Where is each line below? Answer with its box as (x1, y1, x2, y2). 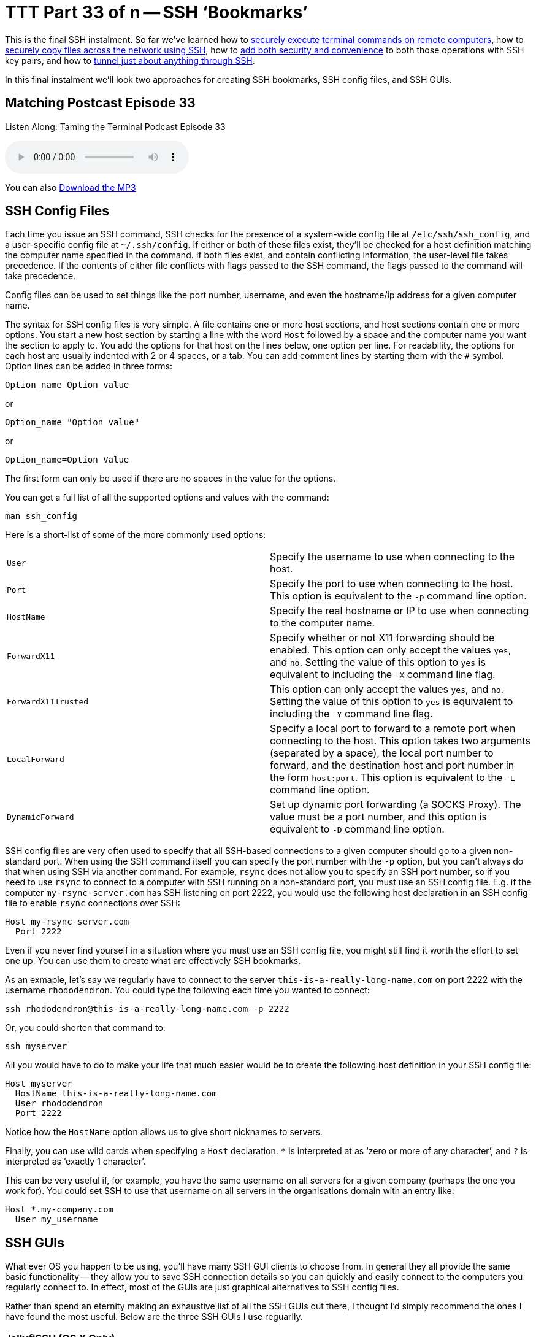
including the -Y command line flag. (270, 707, 433, 720)
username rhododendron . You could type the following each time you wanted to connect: (5, 985, 370, 996)
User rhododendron (15, 1098, 104, 1109)
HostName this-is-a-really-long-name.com (15, 1088, 217, 1099)
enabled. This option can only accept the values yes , (270, 644, 511, 657)
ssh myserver (5, 1041, 67, 1052)
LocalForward (7, 754, 64, 764)
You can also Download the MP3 (5, 182, 136, 193)
